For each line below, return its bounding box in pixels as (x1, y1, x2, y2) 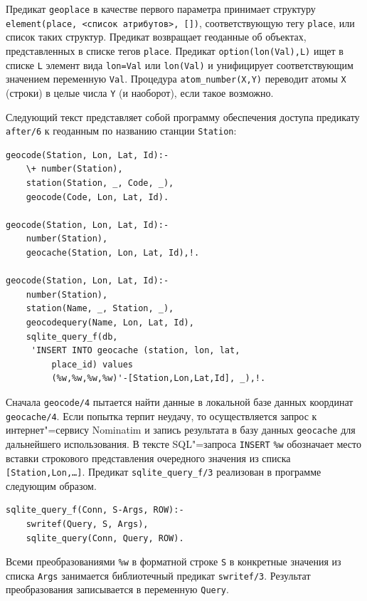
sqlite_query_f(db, (26, 331, 118, 342)
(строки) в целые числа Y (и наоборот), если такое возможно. (6, 85, 274, 100)
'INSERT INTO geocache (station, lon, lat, (31, 345, 240, 356)
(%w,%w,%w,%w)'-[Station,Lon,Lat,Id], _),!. (51, 373, 266, 384)
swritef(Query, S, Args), (26, 518, 149, 529)
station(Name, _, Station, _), (26, 303, 174, 314)
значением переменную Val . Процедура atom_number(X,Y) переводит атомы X (6, 71, 346, 86)
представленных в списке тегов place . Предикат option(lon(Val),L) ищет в (6, 43, 344, 58)
